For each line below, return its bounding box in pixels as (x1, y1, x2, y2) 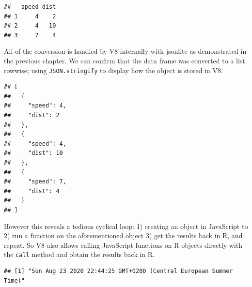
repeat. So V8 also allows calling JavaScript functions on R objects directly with (4, 240, 242, 250)
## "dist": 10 (4, 150, 63, 157)
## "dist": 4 (4, 187, 60, 195)
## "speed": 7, (4, 178, 66, 185)
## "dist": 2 (4, 112, 60, 119)
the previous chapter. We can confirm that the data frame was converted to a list (4, 55, 245, 65)
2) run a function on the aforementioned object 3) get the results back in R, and (4, 230, 243, 241)
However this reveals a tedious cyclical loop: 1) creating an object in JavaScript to (4, 221, 248, 231)
